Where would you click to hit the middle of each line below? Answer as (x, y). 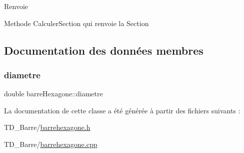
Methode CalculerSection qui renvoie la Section (76, 23)
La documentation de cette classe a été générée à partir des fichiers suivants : (122, 110)
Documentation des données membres (104, 50)
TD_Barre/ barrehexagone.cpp (51, 144)
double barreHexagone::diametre (53, 94)
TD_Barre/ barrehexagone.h (47, 127)
